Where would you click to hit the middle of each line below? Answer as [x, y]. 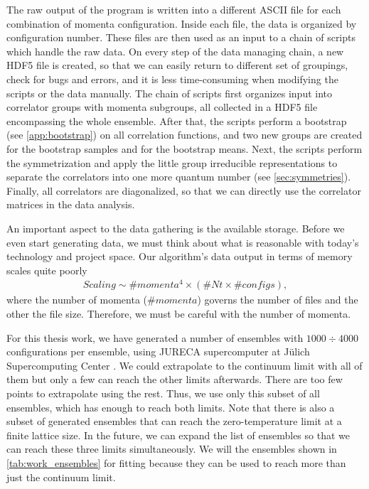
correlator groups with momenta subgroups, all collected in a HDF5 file [162, 107]
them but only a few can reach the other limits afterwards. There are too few [175, 379]
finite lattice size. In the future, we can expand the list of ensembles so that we [178, 435]
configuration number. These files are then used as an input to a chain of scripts [181, 37]
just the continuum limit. [61, 477]
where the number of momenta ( [77, 300]
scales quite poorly [47, 270]
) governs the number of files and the [278, 300]
